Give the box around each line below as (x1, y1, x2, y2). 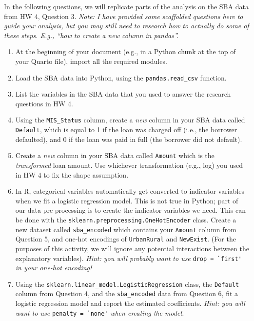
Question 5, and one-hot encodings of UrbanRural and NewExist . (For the (15, 234, 236, 244)
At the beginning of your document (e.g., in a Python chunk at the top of (15, 46, 236, 57)
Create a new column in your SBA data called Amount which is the (15, 150, 215, 160)
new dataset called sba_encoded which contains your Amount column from (15, 224, 236, 234)
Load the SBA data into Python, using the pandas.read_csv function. (15, 72, 227, 82)
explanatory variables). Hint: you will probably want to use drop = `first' (15, 253, 242, 263)
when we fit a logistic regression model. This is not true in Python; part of (15, 195, 238, 205)
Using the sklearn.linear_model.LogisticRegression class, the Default (15, 279, 239, 289)
